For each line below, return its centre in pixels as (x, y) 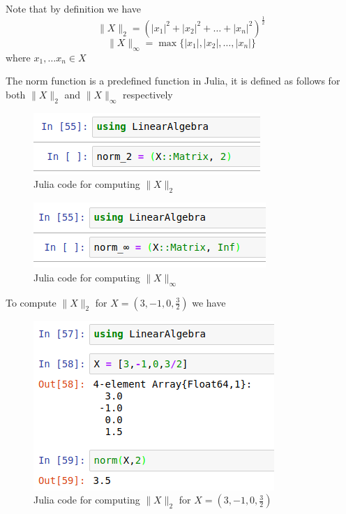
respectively (148, 94)
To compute (31, 302)
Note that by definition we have (74, 8)
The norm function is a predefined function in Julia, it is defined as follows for (173, 81)
